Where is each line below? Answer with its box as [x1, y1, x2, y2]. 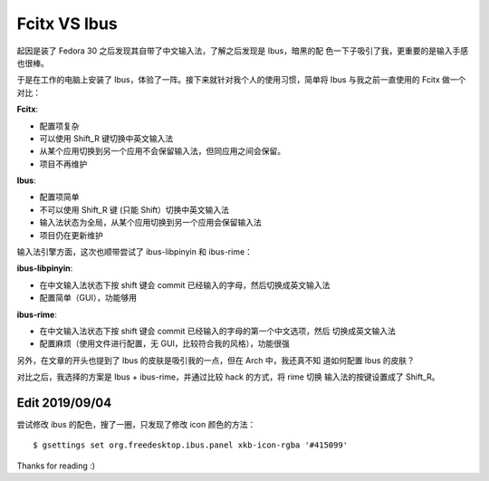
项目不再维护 [39, 159, 88, 169]
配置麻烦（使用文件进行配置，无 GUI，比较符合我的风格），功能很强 [39, 338, 290, 349]
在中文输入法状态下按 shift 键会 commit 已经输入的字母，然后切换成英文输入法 [39, 279, 331, 290]
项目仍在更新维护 [39, 229, 103, 240]
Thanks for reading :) [16, 460, 95, 471]
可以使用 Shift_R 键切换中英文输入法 [39, 132, 174, 144]
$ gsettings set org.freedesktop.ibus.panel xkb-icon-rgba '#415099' [33, 440, 349, 450]
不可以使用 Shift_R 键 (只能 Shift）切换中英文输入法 [39, 204, 230, 215]
